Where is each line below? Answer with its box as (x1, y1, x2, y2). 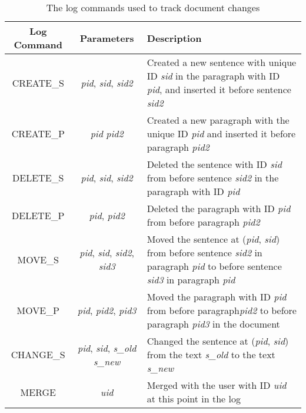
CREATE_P (11, 127, 65, 140)
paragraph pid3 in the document (147, 317, 280, 331)
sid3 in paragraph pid (147, 273, 235, 286)
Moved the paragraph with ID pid (147, 290, 287, 303)
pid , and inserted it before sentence (147, 82, 291, 96)
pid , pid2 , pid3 (77, 303, 137, 317)
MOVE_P (16, 303, 59, 317)
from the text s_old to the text (147, 348, 275, 361)
